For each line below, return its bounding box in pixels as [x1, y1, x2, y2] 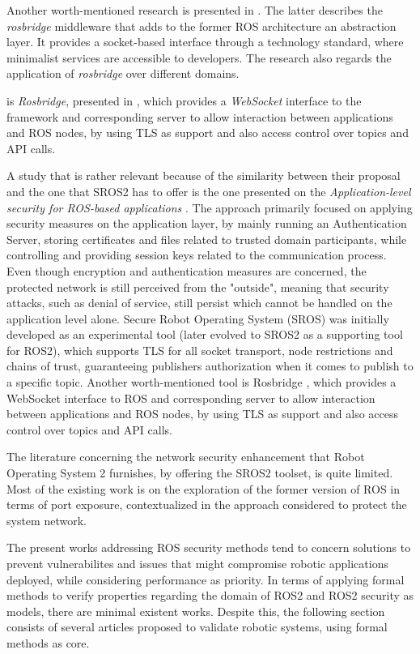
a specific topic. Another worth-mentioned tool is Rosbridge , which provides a [6, 374, 397, 391]
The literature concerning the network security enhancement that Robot [6, 448, 365, 465]
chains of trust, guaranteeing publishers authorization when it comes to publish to [6, 357, 414, 374]
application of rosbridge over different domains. [6, 65, 240, 82]
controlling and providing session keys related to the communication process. [6, 246, 387, 263]
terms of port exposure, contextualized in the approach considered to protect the [6, 496, 407, 513]
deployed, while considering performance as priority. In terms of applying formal [6, 571, 405, 588]
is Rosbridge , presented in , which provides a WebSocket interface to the [6, 92, 362, 109]
